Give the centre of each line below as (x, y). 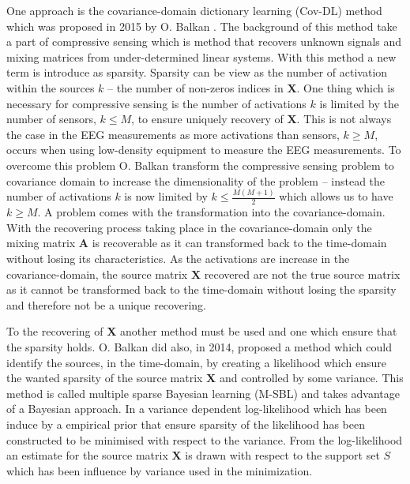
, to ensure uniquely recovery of (207, 119)
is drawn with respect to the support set (282, 455)
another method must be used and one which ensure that (259, 331)
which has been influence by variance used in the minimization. (160, 470)
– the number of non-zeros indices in (196, 87)
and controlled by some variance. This (311, 378)
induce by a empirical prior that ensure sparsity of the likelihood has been (186, 424)
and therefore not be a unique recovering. (106, 304)
